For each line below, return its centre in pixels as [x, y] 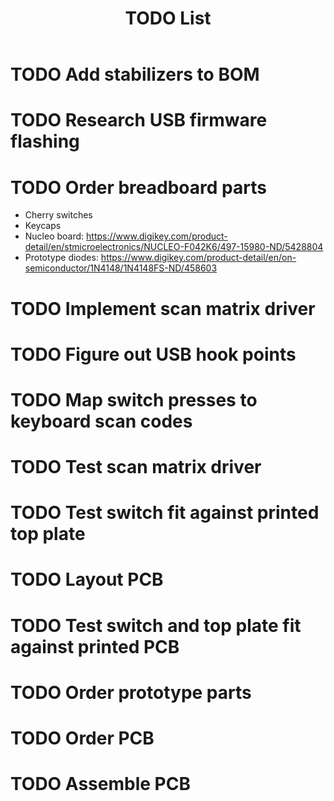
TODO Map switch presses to [134, 399]
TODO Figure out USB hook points [153, 354]
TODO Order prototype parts [131, 692]
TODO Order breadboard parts [138, 187]
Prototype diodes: [61, 258]
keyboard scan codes [101, 421]
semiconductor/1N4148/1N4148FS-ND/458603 [121, 268]
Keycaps [43, 226]
